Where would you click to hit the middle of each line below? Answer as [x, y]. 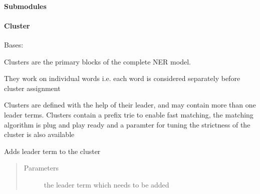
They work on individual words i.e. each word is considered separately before [122, 78]
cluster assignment [32, 88]
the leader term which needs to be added [106, 184]
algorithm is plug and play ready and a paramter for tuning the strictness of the [127, 124]
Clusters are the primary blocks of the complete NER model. [97, 61]
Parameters [41, 168]
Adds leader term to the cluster [52, 151]
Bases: [14, 44]
